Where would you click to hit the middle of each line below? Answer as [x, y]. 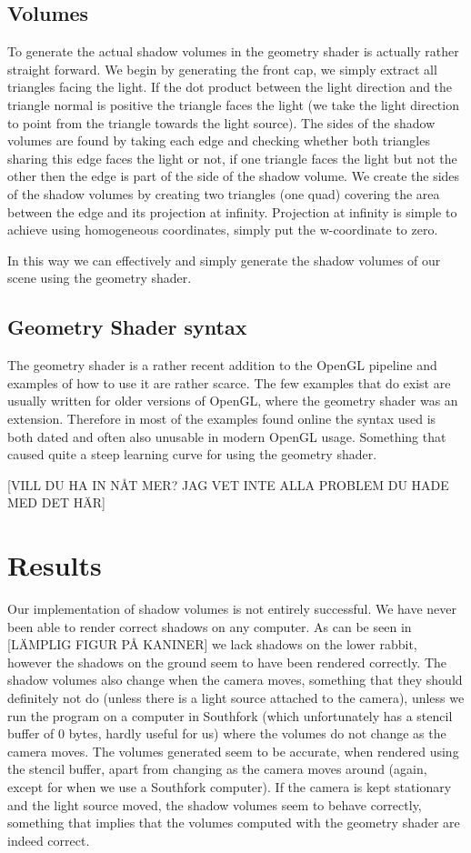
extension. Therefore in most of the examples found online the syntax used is [222, 418]
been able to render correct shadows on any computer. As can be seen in [210, 626]
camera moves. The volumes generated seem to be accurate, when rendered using [233, 751]
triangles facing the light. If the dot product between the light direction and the [230, 87]
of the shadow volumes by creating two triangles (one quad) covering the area [224, 193]
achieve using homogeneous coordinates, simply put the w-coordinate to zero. [223, 230]
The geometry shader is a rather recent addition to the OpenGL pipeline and [222, 365]
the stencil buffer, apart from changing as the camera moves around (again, [217, 769]
